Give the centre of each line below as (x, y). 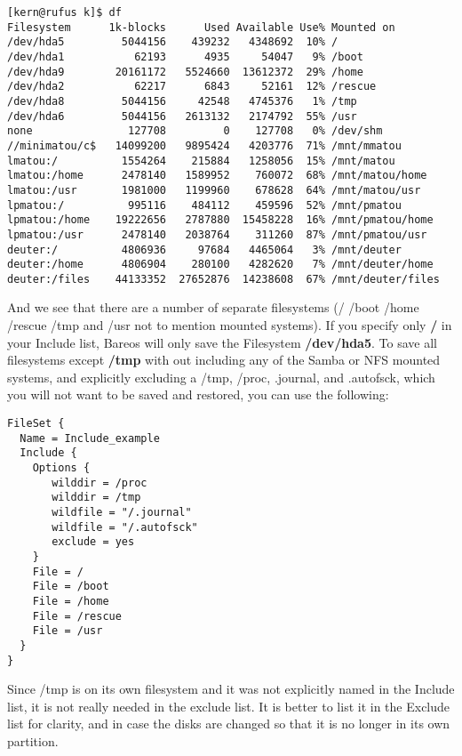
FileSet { (36, 424)
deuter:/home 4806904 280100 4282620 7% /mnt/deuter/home (220, 265)
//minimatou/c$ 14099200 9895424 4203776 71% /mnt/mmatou (204, 145)
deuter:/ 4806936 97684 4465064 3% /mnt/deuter (204, 249)
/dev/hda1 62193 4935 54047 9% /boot (185, 56)
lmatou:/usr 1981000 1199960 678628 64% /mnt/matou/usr (214, 190)
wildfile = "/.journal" (122, 512)
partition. (33, 740)
